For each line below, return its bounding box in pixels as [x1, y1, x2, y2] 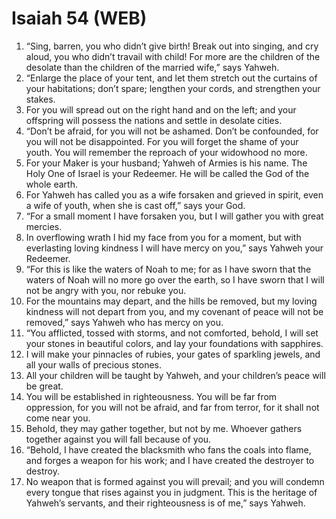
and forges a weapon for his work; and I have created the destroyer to [25, 454, 315, 466]
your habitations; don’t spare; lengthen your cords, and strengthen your [25, 82, 321, 94]
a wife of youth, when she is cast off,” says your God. [25, 199, 246, 211]
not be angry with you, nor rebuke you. [25, 284, 187, 296]
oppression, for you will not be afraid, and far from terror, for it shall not [25, 401, 320, 413]
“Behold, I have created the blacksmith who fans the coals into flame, [25, 443, 312, 456]
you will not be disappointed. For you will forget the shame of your [25, 135, 299, 147]
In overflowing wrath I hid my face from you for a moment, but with [25, 231, 302, 243]
